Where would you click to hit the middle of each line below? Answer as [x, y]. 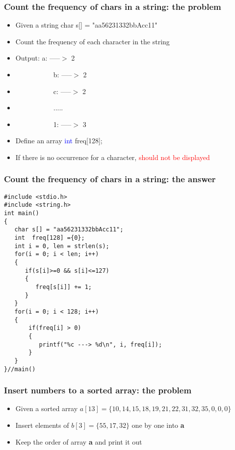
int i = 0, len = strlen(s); [62, 246]
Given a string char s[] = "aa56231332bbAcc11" [86, 25]
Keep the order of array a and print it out [79, 441]
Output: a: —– [38, 58]
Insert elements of [42, 425]
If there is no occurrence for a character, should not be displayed [113, 157]
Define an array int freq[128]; [59, 141]
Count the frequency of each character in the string [92, 41]
